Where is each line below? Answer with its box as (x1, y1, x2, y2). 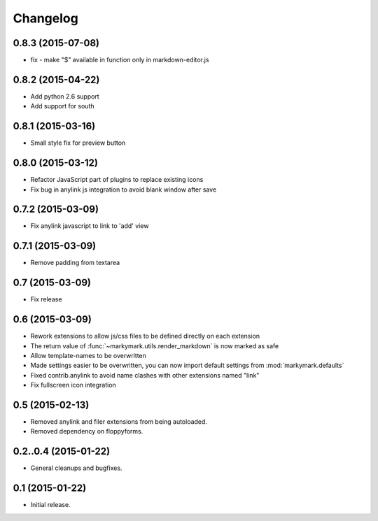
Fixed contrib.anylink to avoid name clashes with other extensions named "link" (30, 371, 260, 379)
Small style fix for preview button (30, 138, 126, 147)
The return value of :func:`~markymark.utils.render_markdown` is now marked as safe (30, 341, 279, 350)
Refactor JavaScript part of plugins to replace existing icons (30, 176, 204, 184)
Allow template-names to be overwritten (30, 351, 147, 359)
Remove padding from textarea (30, 259, 120, 267)
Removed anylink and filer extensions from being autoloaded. (30, 417, 208, 426)
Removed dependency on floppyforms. (30, 427, 143, 436)
